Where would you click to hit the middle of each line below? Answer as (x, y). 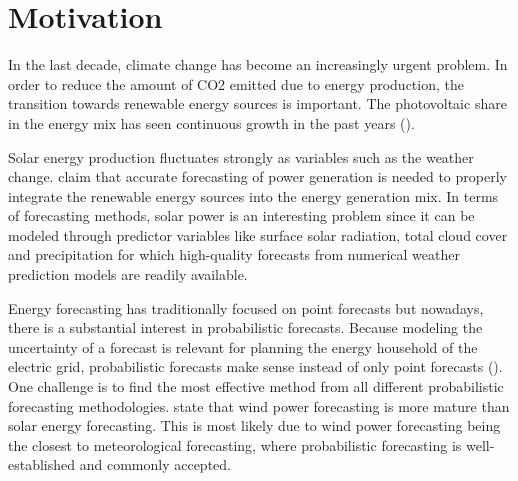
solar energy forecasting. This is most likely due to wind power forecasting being (254, 425)
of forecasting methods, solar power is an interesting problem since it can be (241, 215)
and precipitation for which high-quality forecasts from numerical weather (234, 254)
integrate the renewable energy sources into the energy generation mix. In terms (253, 195)
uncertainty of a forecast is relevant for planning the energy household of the (243, 346)
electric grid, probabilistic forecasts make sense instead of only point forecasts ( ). (255, 366)
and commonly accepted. (155, 464)
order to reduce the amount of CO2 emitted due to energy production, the (236, 83)
